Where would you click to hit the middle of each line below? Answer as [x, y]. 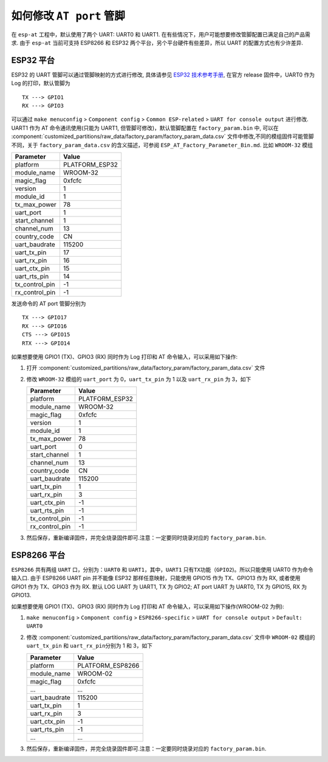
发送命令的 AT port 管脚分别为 [49, 303]
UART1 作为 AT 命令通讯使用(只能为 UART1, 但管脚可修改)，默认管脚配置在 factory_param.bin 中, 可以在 [145, 128]
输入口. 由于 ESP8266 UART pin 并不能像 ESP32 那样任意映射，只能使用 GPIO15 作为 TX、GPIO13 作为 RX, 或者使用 [156, 578]
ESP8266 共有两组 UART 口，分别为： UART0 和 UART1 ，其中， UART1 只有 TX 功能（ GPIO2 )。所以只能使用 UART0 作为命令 [162, 570]
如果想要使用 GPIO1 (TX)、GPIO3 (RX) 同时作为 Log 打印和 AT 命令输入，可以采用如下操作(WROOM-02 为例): [148, 606]
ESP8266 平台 [38, 555]
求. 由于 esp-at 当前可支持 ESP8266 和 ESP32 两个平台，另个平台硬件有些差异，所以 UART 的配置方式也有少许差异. [157, 43]
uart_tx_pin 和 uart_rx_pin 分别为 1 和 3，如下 [90, 646]
